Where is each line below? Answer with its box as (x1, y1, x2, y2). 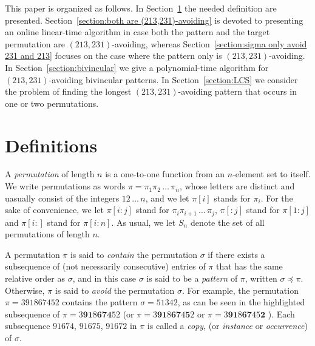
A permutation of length (5, 168, 95, 180)
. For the (260, 191, 293, 204)
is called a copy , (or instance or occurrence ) (147, 319, 308, 332)
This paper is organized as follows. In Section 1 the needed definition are (5, 2, 277, 14)
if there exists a (208, 248, 265, 260)
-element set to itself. (232, 168, 311, 180)
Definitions (5, 132, 98, 157)
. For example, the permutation (181, 283, 299, 296)
